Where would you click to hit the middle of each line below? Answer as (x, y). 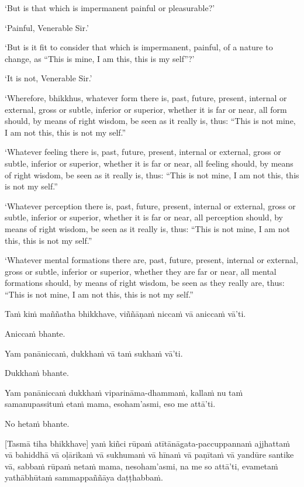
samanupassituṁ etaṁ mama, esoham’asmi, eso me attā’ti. (110, 404)
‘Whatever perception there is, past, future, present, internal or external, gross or (150, 205)
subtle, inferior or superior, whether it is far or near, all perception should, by (144, 217)
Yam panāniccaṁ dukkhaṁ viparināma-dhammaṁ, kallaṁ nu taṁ (124, 392)
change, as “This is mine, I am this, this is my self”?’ (100, 58)
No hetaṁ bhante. (37, 424)
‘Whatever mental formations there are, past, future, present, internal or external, (151, 260)
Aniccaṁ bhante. (35, 334)
